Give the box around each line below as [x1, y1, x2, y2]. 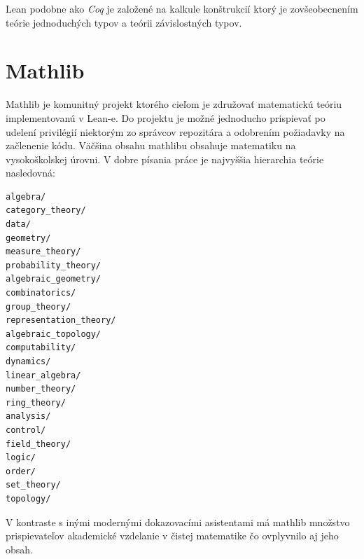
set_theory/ [6, 480, 61, 490]
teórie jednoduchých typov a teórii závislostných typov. [6, 15, 242, 29]
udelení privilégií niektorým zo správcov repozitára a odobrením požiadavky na [6, 124, 345, 139]
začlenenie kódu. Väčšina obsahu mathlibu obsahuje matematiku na [6, 138, 296, 153]
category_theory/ [6, 205, 86, 216]
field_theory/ [6, 439, 71, 449]
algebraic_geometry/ [6, 274, 101, 284]
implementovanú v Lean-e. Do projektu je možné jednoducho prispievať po [6, 110, 325, 125]
